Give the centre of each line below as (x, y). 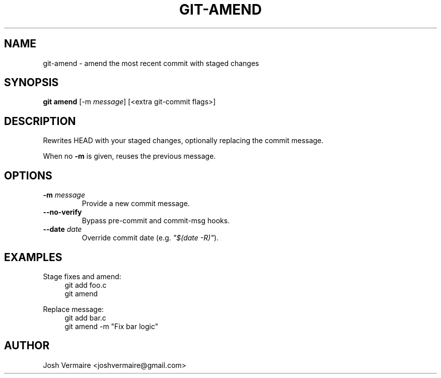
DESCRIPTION (40, 121)
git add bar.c (85, 318)
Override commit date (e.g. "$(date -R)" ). (150, 238)
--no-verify (62, 212)
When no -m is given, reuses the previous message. (129, 156)
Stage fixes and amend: (82, 276)
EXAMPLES (33, 257)
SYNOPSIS (31, 83)
